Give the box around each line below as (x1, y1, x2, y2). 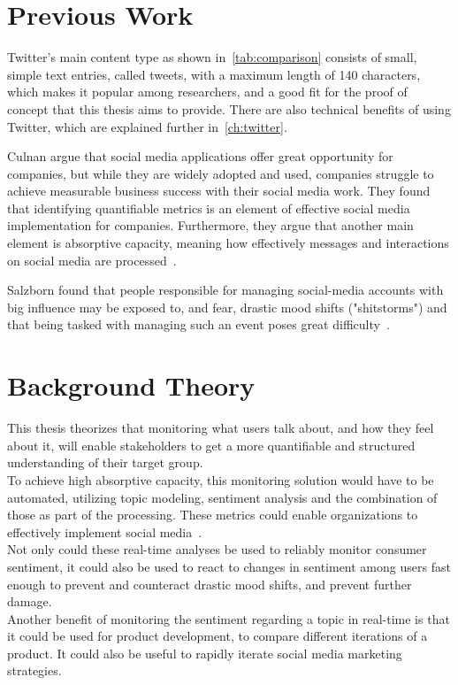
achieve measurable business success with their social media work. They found (7, 181, 431, 200)
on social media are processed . (7, 250, 177, 269)
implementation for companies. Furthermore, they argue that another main (7, 216, 414, 235)
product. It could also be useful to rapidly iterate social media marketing (7, 643, 402, 662)
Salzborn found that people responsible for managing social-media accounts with (7, 281, 444, 299)
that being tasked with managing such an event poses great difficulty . (7, 315, 390, 334)
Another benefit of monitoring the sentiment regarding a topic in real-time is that (7, 609, 450, 627)
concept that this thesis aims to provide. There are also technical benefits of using (7, 99, 451, 118)
